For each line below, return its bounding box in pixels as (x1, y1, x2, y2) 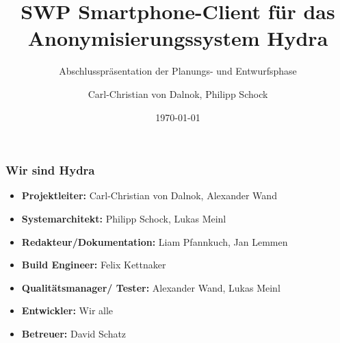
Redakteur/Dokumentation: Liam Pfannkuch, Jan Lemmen (21, 234, 288, 249)
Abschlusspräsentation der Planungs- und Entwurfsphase (59, 64, 297, 78)
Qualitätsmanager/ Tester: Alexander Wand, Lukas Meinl (21, 280, 280, 294)
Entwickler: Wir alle (21, 303, 114, 318)
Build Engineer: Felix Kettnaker (21, 257, 166, 272)
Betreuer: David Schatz (21, 326, 127, 340)
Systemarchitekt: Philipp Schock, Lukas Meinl (21, 211, 226, 225)
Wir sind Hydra (5, 162, 95, 179)
